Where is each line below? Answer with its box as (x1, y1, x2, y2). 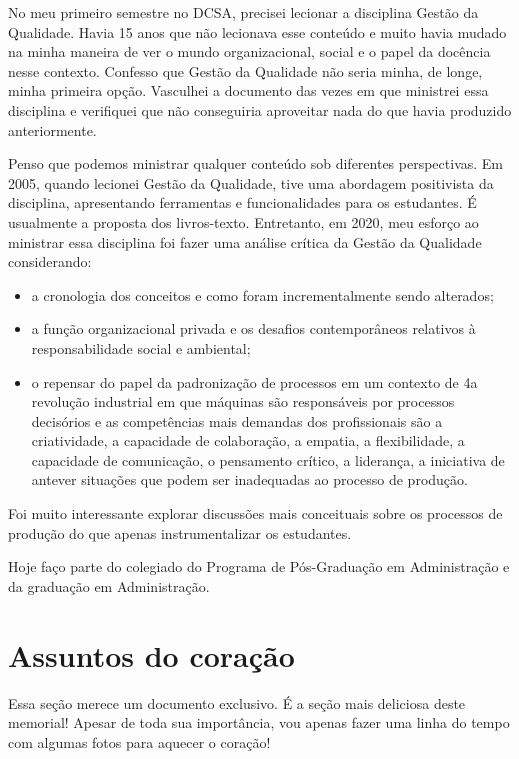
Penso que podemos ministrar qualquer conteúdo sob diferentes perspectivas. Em (8, 153, 504, 174)
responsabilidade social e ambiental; (31, 337, 251, 358)
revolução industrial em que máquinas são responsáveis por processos (31, 391, 455, 412)
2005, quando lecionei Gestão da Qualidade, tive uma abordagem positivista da (8, 172, 494, 193)
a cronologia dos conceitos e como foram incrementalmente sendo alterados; (31, 284, 494, 305)
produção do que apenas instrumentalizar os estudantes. (8, 522, 352, 543)
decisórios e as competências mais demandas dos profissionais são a (31, 410, 443, 431)
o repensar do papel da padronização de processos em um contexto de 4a (31, 371, 478, 392)
